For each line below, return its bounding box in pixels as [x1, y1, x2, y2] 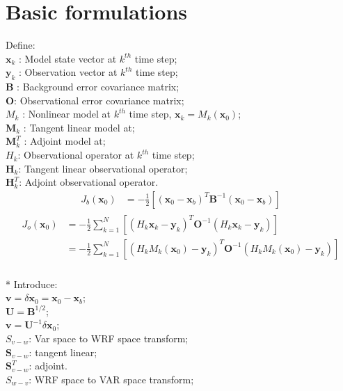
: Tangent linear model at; [23, 120, 135, 134]
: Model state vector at [19, 51, 117, 65]
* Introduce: [6, 276, 58, 291]
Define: [6, 38, 35, 52]
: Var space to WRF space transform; [29, 330, 189, 345]
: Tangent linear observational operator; [18, 161, 188, 175]
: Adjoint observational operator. [19, 175, 159, 189]
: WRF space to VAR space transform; [29, 372, 194, 386]
